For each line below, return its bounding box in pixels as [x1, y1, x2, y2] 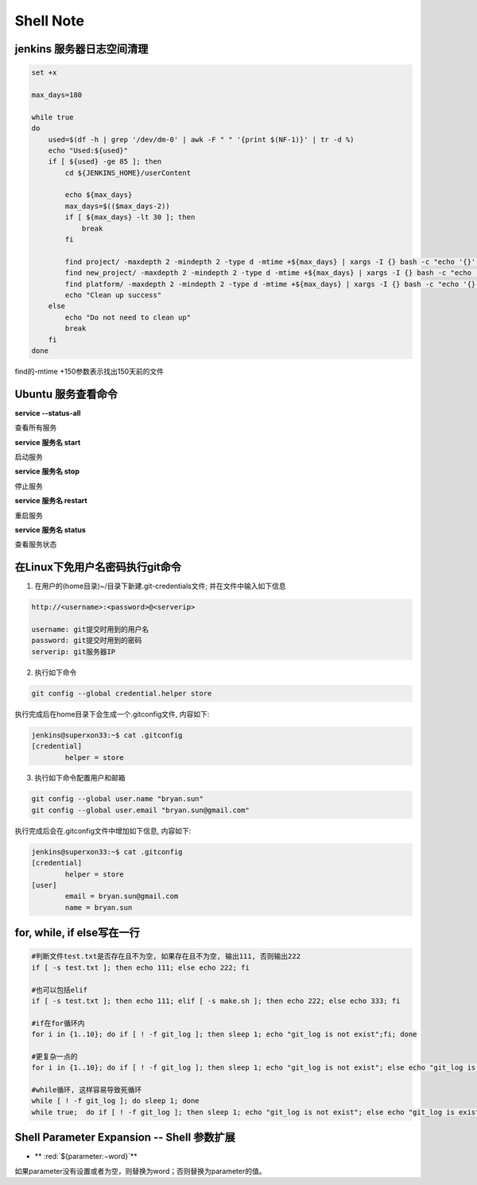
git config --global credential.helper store [31, 688, 212, 698]
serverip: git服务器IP [31, 647, 116, 656]
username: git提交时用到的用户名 [31, 625, 149, 633]
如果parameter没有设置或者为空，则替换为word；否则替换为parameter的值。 [14, 1166, 266, 1175]
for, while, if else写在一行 [14, 926, 141, 939]
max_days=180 [31, 90, 83, 99]
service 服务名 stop [14, 467, 79, 476]
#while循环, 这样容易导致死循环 [31, 1086, 142, 1094]
